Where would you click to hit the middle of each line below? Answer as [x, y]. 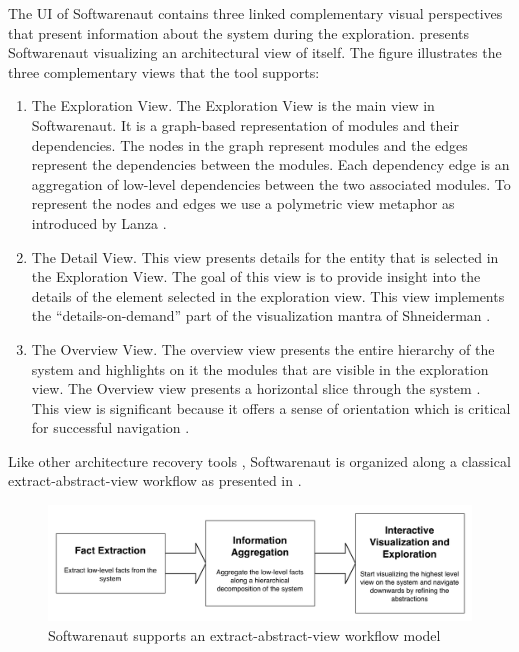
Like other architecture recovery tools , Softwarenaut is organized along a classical [259, 460]
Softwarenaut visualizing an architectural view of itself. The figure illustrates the [255, 52]
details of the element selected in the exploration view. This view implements [268, 295]
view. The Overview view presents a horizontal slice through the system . [256, 388]
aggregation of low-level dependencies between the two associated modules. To [271, 183]
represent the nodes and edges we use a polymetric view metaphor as [243, 203]
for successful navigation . [110, 427]
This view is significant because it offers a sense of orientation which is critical [271, 407]
